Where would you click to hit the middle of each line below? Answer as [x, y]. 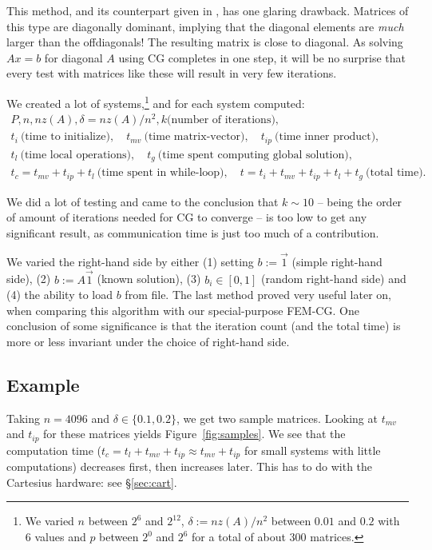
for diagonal [73, 57]
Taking [24, 418]
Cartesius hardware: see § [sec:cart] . [92, 482]
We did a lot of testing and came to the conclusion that [143, 201]
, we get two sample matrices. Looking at [277, 418]
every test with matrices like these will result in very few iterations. [172, 73]
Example [43, 384]
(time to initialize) [65, 137]
